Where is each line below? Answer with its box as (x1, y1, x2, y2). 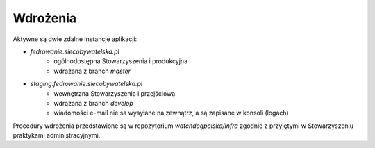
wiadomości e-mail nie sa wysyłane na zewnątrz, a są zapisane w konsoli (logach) (53, 108, 290, 117)
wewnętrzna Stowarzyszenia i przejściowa (53, 89, 176, 97)
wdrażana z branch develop (53, 99, 133, 107)
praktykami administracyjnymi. (12, 131, 101, 140)
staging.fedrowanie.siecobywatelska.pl (30, 80, 142, 88)
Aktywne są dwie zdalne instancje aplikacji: (12, 35, 137, 43)
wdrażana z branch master (53, 67, 131, 75)
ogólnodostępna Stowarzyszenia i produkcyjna (53, 57, 187, 65)
